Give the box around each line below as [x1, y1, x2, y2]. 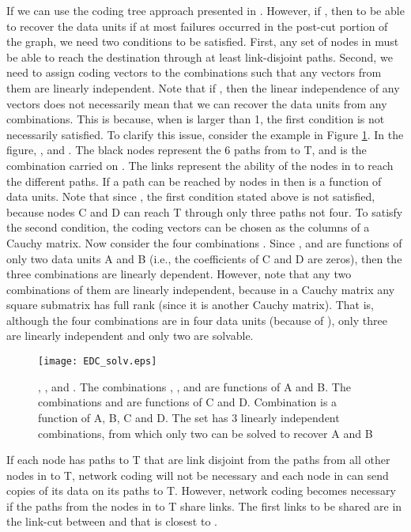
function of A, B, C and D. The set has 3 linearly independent [38, 409, 340, 425]
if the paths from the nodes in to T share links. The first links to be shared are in [6, 497, 402, 514]
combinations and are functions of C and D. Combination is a [38, 394, 337, 410]
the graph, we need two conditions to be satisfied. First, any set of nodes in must [6, 33, 399, 50]
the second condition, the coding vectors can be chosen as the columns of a [6, 219, 370, 236]
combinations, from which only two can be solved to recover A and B [38, 424, 373, 441]
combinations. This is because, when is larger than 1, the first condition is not [6, 111, 385, 127]
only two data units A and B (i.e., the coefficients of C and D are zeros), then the [6, 250, 402, 266]
